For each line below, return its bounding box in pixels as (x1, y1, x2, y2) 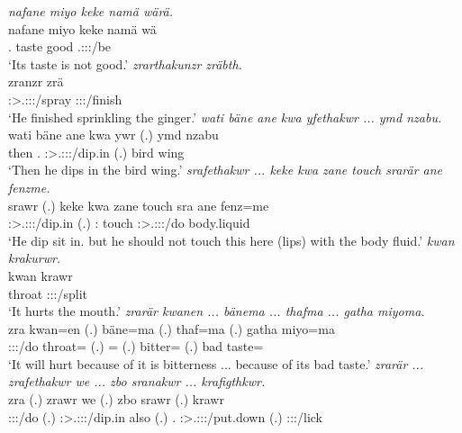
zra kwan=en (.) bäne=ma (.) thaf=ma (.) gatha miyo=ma (8, 319, 335, 338)
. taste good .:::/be (8, 37, 112, 56)
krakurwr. (8, 248, 61, 267)
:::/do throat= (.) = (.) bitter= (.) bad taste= (8, 337, 264, 356)
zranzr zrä (8, 72, 64, 91)
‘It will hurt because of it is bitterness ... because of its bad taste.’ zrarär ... (8, 354, 424, 373)
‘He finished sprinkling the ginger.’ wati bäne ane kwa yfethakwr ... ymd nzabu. (8, 107, 442, 126)
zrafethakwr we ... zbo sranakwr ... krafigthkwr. (8, 372, 266, 391)
